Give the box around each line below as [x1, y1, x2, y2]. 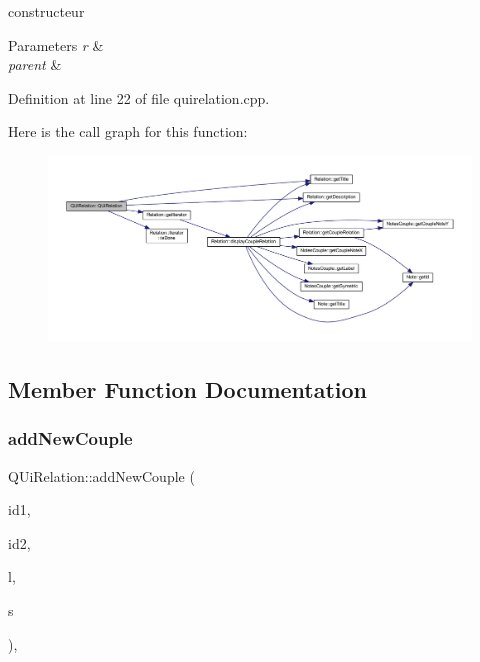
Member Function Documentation [8, 374, 368, 405]
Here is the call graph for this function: [8, 121, 248, 142]
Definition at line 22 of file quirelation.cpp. [8, 87, 270, 108]
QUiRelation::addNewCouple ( [8, 465, 195, 486]
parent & [8, 54, 62, 75]
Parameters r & [8, 34, 104, 55]
